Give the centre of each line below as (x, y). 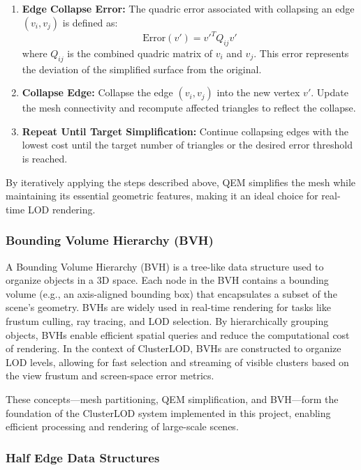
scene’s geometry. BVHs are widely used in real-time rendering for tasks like (168, 307)
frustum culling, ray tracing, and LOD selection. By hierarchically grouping (167, 321)
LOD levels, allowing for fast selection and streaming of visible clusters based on (177, 362)
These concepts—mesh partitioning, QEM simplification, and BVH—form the (172, 399)
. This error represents (301, 53)
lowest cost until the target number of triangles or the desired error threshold (187, 145)
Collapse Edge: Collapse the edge (97, 92)
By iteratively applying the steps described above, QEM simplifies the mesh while (181, 182)
